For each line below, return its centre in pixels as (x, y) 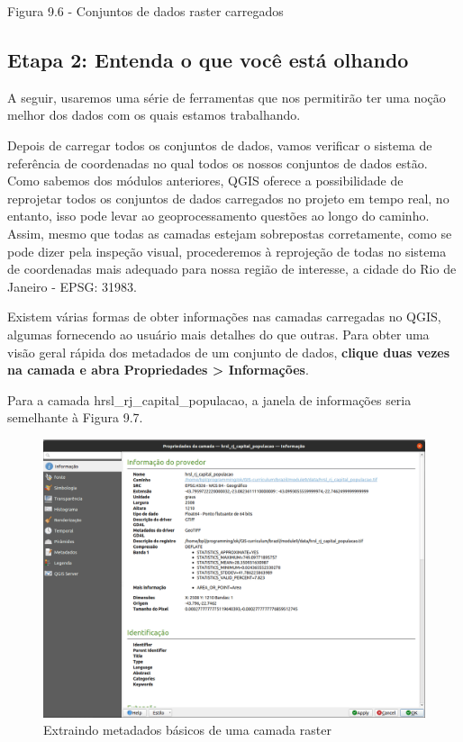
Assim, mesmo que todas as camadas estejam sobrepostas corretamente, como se (230, 233)
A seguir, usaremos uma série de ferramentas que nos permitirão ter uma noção (227, 97)
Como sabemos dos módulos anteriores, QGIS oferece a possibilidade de (205, 181)
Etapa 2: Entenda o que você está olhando (208, 59)
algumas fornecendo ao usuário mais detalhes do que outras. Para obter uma (218, 334)
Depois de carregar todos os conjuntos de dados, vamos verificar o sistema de (220, 145)
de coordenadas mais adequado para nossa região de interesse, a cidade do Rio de (232, 269)
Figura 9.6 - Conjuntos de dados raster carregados (145, 11)
